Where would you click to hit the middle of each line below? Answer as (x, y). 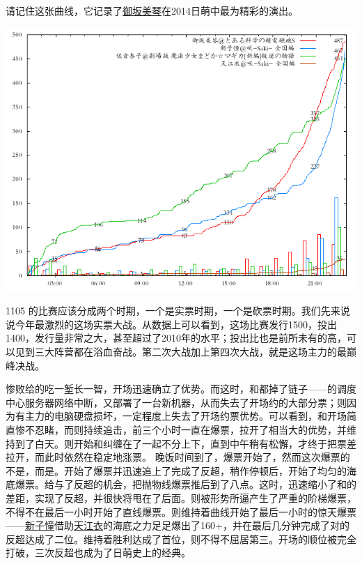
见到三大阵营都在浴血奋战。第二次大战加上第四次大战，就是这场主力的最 (181, 351)
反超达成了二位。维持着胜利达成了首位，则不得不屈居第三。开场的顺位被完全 (181, 539)
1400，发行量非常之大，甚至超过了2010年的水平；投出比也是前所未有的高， (176, 338)
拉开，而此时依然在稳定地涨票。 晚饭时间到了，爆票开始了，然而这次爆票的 (178, 457)
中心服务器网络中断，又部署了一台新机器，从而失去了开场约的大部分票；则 (176, 402)
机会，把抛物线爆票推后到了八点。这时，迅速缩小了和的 (229, 484)
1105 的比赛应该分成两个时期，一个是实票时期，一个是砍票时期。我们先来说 (178, 311)
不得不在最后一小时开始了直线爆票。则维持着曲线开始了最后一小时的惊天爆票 (181, 511)
